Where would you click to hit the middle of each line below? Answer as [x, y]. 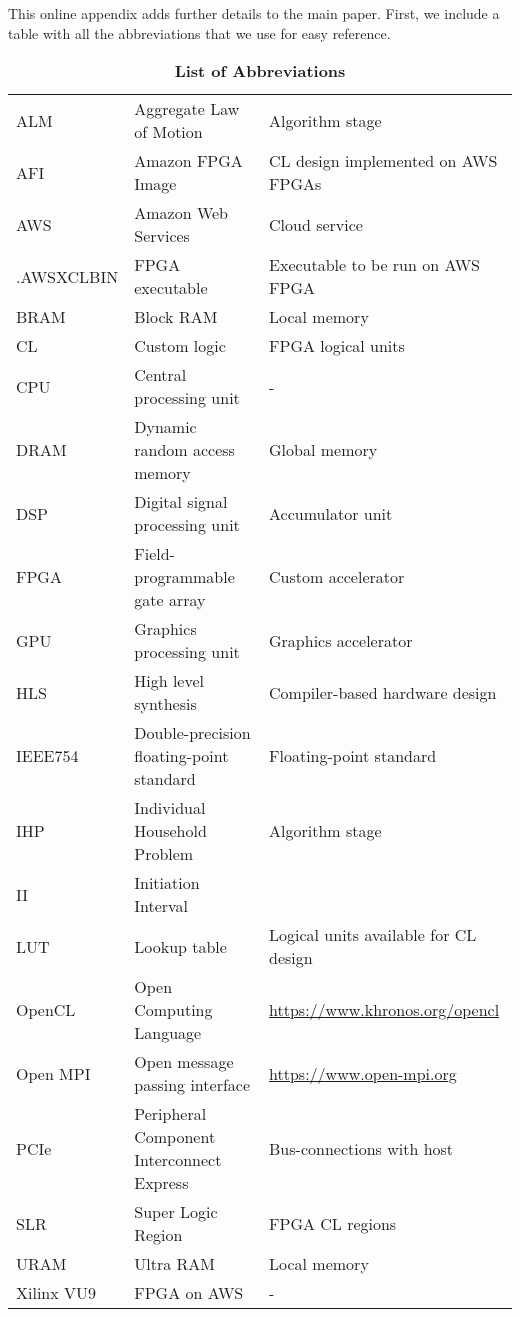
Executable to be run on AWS [374, 265]
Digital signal [181, 502]
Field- [154, 554]
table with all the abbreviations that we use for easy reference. [199, 32]
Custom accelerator [337, 577]
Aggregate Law [187, 109]
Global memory [323, 450]
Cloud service [316, 224]
